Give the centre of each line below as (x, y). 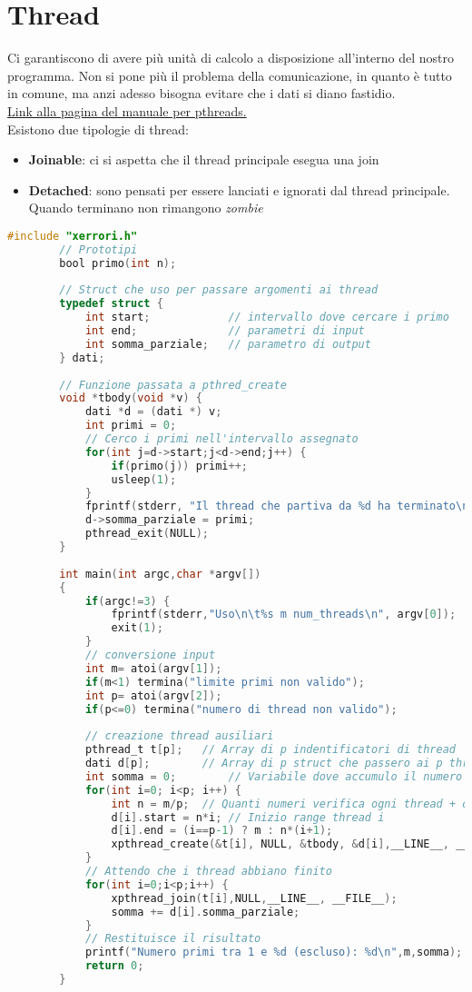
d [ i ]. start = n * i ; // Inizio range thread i (248, 817)
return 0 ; (114, 966)
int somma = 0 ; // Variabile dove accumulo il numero (274, 776)
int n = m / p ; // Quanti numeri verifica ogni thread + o (290, 804)
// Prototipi (98, 249)
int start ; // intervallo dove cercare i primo (267, 317)
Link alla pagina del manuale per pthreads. (127, 110)
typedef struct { (111, 304)
